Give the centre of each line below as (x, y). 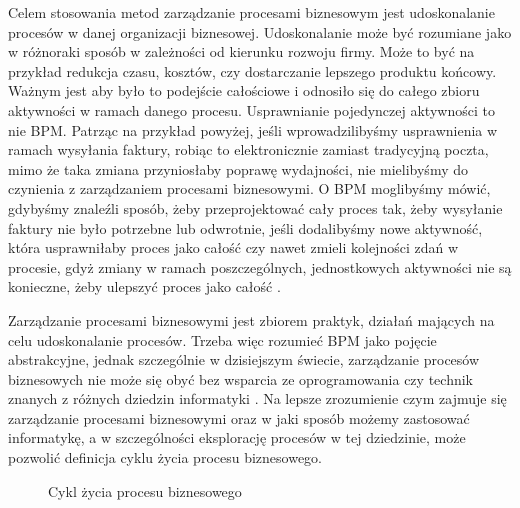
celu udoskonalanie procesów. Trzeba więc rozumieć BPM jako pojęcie (222, 339)
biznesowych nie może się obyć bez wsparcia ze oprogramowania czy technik (240, 378)
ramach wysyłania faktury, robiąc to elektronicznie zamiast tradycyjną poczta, (248, 149)
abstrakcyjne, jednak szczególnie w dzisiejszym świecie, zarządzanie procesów (244, 359)
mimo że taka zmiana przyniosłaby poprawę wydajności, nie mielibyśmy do (238, 168)
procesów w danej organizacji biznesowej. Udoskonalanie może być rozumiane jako (260, 31)
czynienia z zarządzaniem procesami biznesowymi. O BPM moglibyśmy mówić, (249, 188)
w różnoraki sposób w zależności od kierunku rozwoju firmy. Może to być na (241, 51)
